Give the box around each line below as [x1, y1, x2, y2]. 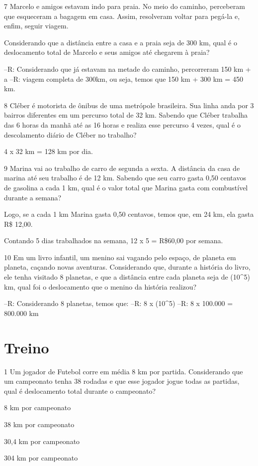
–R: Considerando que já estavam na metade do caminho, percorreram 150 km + [4, 63, 251, 74]
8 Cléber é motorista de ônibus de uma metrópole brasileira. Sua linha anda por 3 [4, 100, 254, 110]
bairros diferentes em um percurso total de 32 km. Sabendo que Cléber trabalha [4, 110, 248, 120]
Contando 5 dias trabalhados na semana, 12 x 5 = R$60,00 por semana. [4, 235, 223, 246]
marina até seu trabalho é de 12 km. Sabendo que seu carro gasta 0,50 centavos [4, 172, 246, 183]
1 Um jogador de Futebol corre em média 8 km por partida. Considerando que [4, 366, 243, 376]
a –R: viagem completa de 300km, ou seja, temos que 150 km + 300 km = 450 [4, 73, 243, 84]
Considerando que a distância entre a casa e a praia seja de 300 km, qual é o [4, 37, 237, 47]
